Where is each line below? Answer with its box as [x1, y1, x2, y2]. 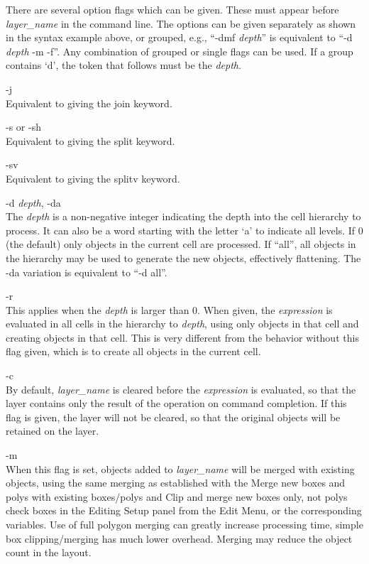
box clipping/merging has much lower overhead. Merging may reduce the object [6, 531, 353, 546]
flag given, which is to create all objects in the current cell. [6, 344, 261, 359]
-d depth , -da [6, 195, 61, 210]
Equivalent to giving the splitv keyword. [6, 170, 180, 185]
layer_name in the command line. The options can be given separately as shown [6, 16, 356, 31]
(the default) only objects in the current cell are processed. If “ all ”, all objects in [6, 237, 356, 251]
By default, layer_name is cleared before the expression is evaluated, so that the [6, 381, 356, 396]
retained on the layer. [6, 423, 99, 438]
